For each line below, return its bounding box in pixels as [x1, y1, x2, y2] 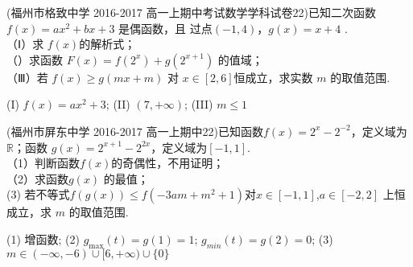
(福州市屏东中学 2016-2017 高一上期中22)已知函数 [6, 122, 263, 139]
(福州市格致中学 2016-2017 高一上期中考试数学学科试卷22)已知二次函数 [6, 4, 376, 20]
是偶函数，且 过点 [118, 19, 213, 36]
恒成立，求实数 [233, 68, 313, 85]
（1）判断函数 [6, 154, 80, 171]
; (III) [184, 96, 213, 113]
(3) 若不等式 [6, 186, 70, 203]
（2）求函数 [6, 170, 68, 187]
